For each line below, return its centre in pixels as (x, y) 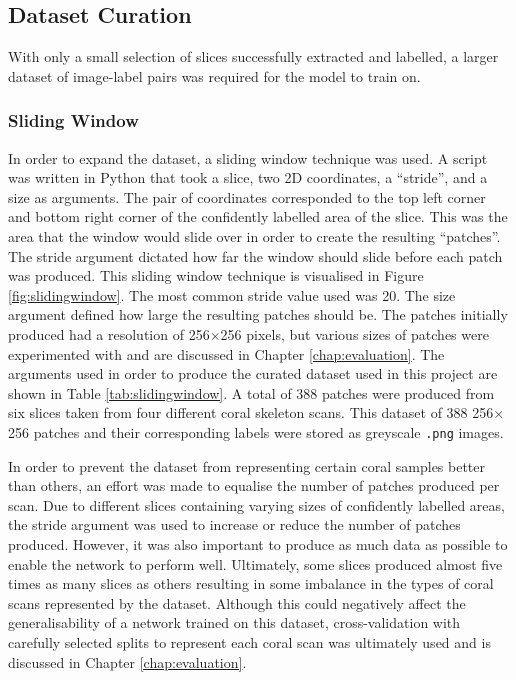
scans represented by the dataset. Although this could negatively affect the (237, 602)
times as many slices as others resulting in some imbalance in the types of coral (251, 583)
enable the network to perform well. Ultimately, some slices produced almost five (255, 563)
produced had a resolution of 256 (109, 333)
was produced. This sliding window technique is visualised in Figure (216, 275)
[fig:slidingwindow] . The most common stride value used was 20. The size (232, 294)
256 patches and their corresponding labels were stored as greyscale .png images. (256, 431)
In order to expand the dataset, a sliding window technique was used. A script (248, 157)
